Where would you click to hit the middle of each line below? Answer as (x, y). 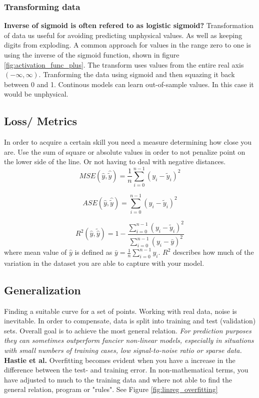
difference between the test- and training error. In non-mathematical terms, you (126, 370)
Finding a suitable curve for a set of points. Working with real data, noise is (120, 311)
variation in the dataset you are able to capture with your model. (104, 263)
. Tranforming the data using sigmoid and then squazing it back (137, 74)
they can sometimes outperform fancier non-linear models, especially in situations (129, 340)
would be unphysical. (36, 94)
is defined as (93, 252)
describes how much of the (213, 252)
